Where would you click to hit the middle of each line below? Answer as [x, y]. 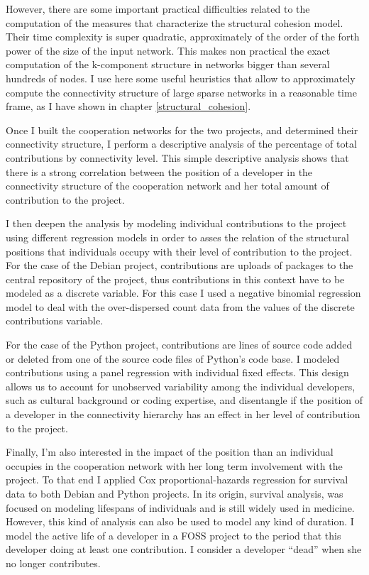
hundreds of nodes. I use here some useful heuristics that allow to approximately [181, 78]
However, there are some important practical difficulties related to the [158, 9]
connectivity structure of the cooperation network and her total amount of [167, 186]
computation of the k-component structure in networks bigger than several [168, 64]
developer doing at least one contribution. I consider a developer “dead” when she [184, 549]
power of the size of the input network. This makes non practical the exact [168, 50]
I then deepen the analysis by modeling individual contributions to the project [176, 223]
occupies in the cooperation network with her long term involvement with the [174, 465]
